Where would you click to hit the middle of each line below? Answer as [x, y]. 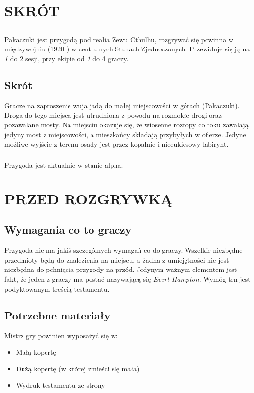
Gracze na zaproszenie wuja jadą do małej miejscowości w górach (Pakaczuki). [122, 105]
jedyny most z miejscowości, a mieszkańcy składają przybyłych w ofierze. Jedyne [125, 134]
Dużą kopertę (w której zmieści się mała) [78, 368]
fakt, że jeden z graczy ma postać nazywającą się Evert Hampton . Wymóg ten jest [127, 279]
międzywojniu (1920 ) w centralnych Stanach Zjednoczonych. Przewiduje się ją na [127, 49]
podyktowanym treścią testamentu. [57, 288]
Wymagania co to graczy [68, 230]
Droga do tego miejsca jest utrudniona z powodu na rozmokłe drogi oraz [113, 115]
